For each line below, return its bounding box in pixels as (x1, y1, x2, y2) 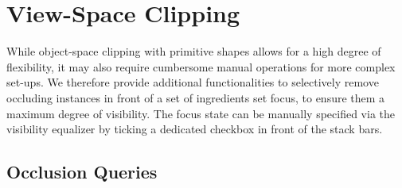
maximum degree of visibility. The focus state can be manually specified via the (6, 105, 395, 121)
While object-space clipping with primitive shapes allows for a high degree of (6, 43, 381, 59)
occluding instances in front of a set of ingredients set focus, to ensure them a (6, 89, 385, 106)
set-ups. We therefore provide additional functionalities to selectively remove (6, 74, 379, 90)
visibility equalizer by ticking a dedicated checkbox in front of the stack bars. (6, 121, 383, 137)
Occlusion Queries (6, 159, 158, 184)
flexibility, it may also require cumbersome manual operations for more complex (6, 58, 396, 75)
